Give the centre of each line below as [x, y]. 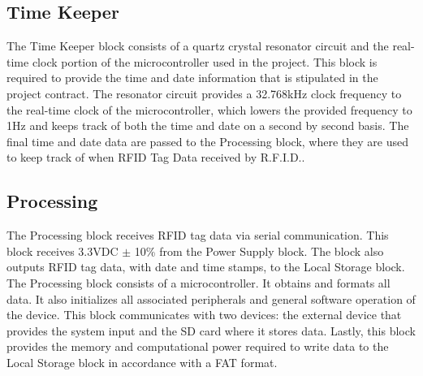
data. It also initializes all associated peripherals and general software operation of [211, 298]
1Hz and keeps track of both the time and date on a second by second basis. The [208, 125]
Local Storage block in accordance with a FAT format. [142, 362]
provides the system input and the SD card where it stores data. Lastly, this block [211, 330]
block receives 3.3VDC [63, 251]
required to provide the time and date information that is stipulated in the [192, 78]
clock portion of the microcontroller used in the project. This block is [205, 61]
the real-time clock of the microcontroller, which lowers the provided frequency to [209, 109]
